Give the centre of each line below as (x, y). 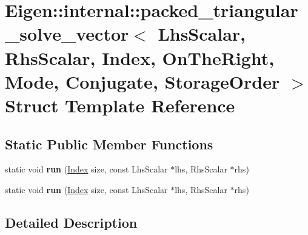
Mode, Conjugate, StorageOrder (142, 81)
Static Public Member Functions (109, 144)
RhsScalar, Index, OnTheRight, (140, 57)
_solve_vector (67, 34)
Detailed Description (71, 222)
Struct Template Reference (120, 105)
